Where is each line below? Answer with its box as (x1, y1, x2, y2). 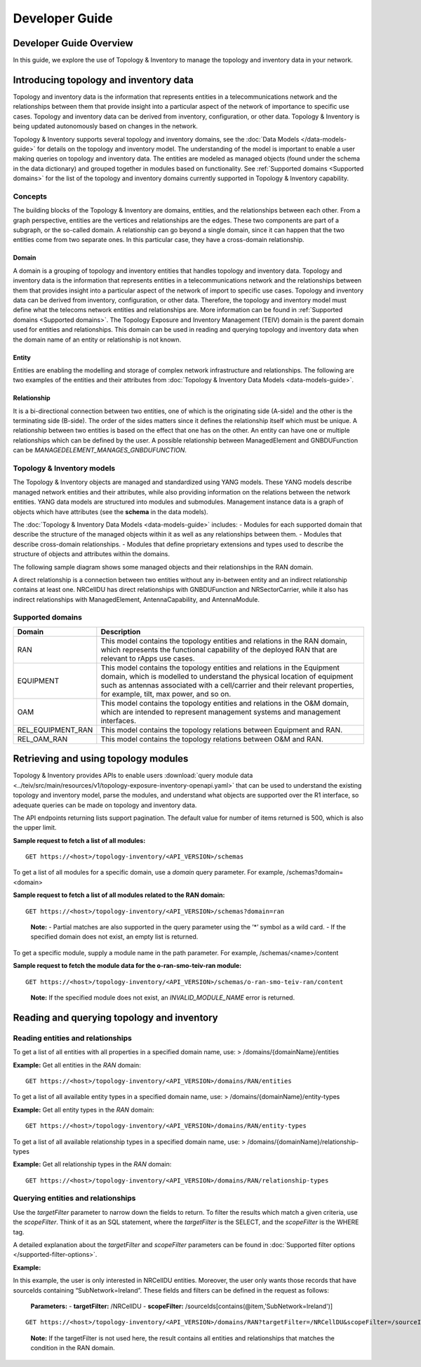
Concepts (13, 191, 48, 201)
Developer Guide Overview (13, 37, 133, 49)
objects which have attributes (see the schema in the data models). (13, 507, 208, 516)
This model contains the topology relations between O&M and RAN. (100, 734, 324, 743)
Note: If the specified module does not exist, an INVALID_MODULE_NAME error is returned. (30, 993, 295, 1002)
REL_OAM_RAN (17, 734, 68, 743)
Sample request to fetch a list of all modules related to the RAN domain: (13, 891, 225, 899)
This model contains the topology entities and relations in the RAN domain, (100, 635, 347, 645)
